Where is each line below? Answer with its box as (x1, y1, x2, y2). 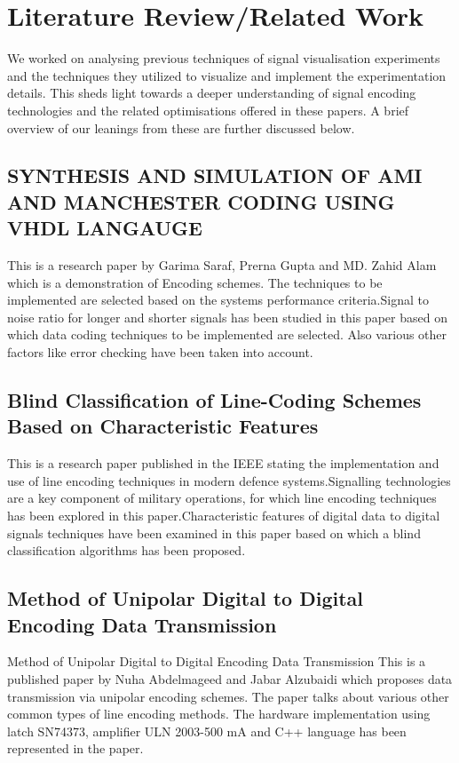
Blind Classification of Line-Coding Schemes (7, 386, 422, 414)
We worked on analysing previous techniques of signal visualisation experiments (7, 49, 440, 68)
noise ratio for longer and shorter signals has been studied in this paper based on (7, 307, 447, 326)
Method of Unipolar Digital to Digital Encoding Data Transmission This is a (7, 652, 426, 671)
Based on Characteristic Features (7, 412, 319, 440)
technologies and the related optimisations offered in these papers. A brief (7, 100, 409, 119)
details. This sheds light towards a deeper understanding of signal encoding (7, 83, 416, 102)
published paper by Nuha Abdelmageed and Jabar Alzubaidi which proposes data (7, 669, 453, 687)
